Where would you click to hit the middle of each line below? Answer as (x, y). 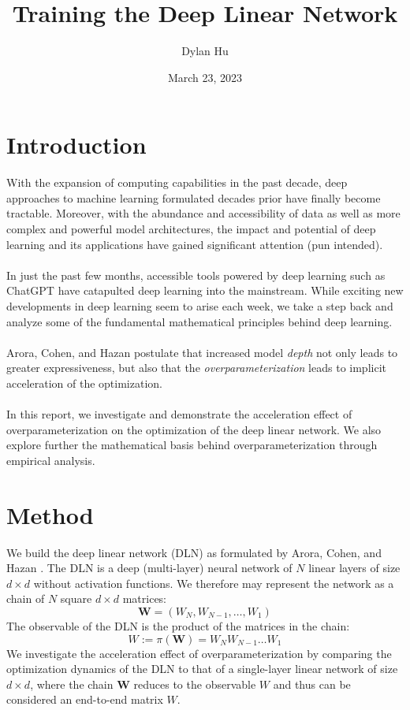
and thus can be (312, 684)
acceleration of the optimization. (84, 383)
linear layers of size (354, 568)
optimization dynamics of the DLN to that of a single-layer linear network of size (202, 669)
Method (50, 514)
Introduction (76, 145)
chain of (26, 598)
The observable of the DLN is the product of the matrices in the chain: (178, 626)
